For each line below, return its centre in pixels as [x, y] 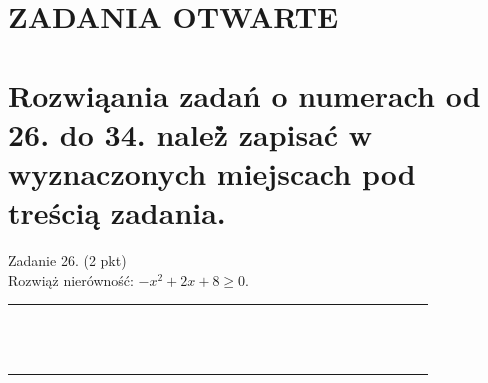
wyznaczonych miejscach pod [212, 172]
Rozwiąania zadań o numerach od [244, 94]
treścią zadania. [117, 212]
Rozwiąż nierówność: [71, 279]
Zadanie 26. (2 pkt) [67, 260]
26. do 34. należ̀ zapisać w [190, 133]
